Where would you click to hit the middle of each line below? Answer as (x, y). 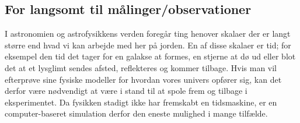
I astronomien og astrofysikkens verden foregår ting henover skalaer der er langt (148, 34)
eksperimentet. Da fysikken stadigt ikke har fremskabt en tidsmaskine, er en (141, 102)
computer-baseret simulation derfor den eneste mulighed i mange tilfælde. (136, 113)
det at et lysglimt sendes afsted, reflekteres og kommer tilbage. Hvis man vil (141, 67)
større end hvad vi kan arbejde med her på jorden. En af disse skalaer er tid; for (148, 45)
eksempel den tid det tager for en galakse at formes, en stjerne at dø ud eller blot (150, 56)
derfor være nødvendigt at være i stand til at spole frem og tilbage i (126, 91)
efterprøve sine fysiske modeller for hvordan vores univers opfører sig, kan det (143, 79)
